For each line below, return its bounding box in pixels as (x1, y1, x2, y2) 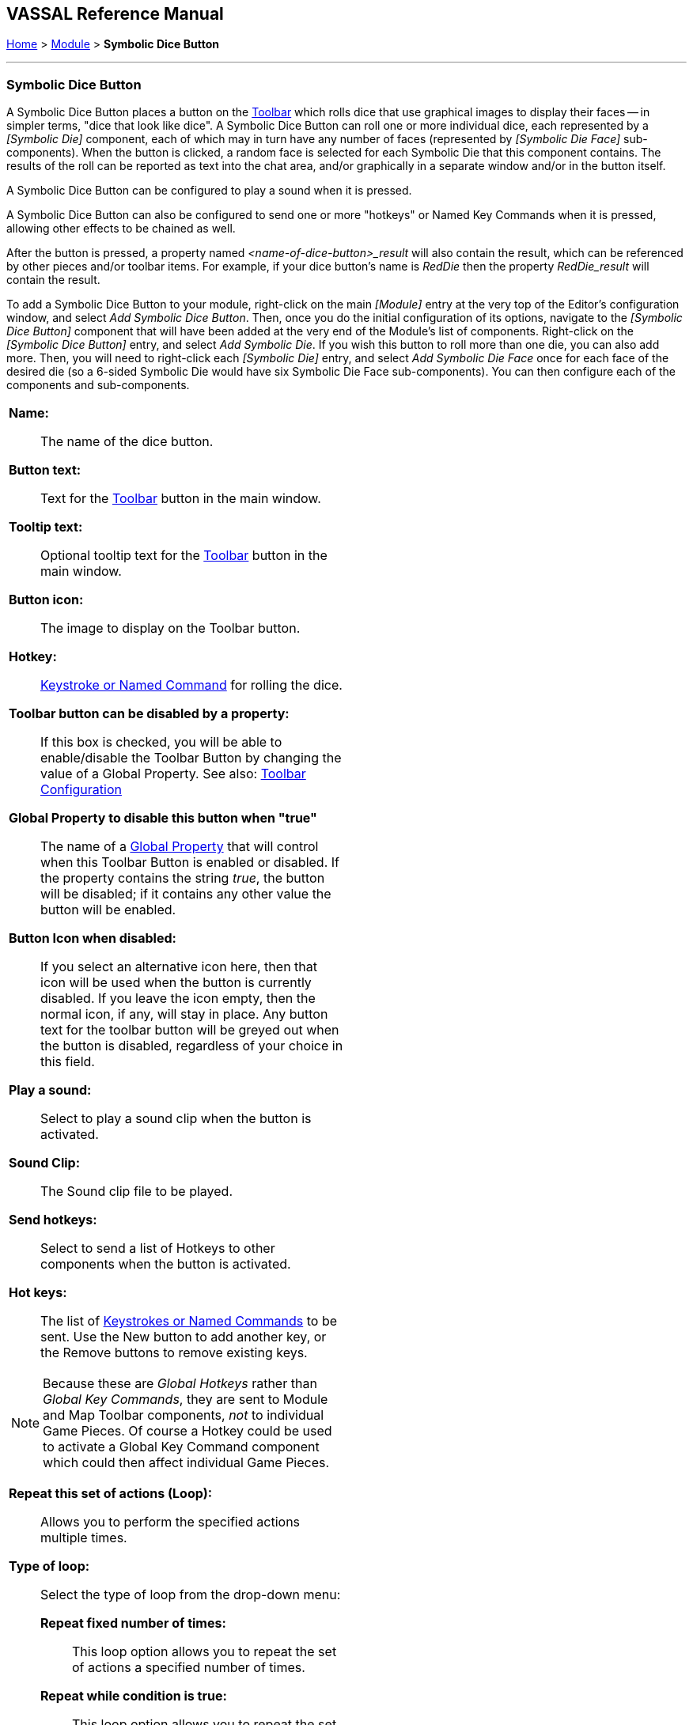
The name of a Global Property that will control (40, 838, 319, 855)
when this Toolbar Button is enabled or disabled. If (40, 854, 339, 871)
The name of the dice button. (40, 433, 214, 450)
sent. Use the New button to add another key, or (40, 1329, 327, 1345)
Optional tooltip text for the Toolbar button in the (40, 547, 328, 564)
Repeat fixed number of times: (40, 1615, 226, 1632)
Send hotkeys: (9, 1212, 97, 1228)
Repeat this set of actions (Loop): (9, 1485, 213, 1502)
